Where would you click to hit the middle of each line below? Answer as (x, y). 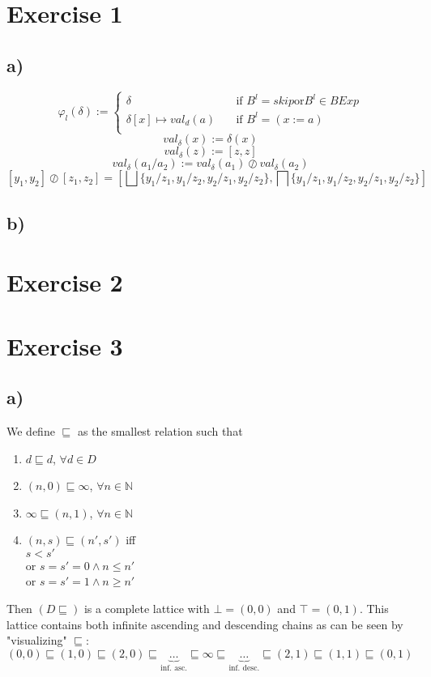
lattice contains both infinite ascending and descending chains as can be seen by (205, 624)
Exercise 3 (65, 345)
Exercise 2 (65, 282)
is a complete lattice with (147, 609)
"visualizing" (37, 640)
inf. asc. (174, 668)
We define (31, 430)
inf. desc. (244, 668)
